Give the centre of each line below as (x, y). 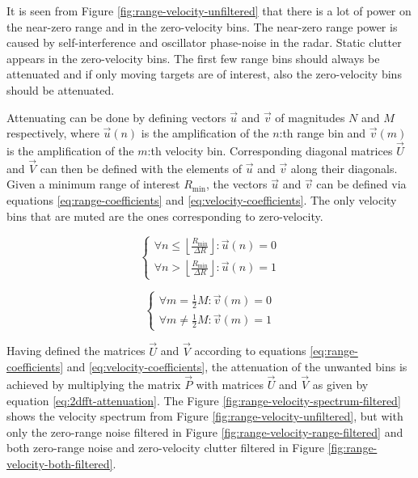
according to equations (250, 351)
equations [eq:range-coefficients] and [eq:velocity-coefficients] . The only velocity (202, 199)
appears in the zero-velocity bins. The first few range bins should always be (193, 58)
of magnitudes (310, 117)
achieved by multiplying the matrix (94, 384)
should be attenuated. (61, 89)
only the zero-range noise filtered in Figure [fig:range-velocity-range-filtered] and (205, 431)
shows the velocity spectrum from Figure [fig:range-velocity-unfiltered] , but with (205, 416)
